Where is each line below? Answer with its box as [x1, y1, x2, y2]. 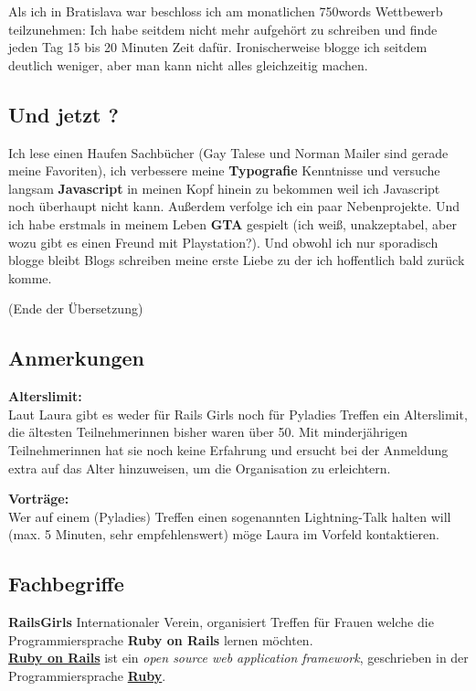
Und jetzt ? [8, 100, 119, 128]
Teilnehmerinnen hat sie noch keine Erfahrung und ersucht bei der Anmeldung [8, 440, 449, 459]
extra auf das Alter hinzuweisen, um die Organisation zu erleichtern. [8, 458, 391, 477]
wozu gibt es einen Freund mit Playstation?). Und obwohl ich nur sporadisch [8, 232, 439, 251]
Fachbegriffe [8, 569, 124, 598]
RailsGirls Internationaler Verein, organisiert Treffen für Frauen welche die [8, 612, 434, 632]
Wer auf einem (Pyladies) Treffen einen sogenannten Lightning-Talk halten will [8, 506, 451, 526]
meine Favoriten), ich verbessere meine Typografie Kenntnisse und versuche [8, 161, 440, 180]
